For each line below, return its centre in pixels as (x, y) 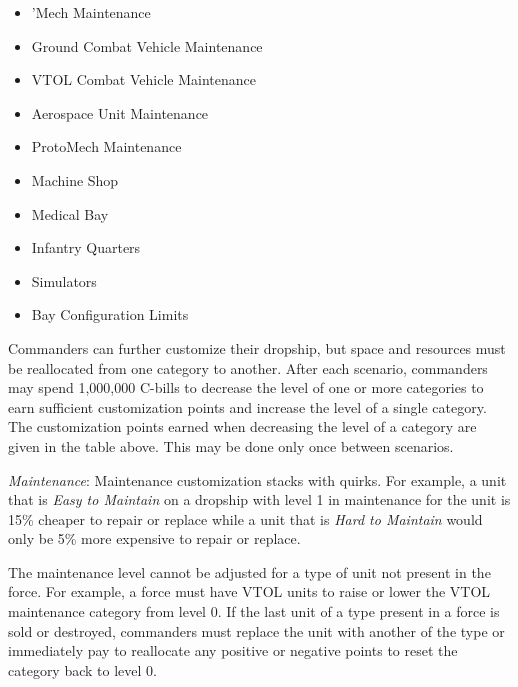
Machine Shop (75, 179)
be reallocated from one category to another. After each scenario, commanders (248, 367)
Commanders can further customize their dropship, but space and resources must (257, 347)
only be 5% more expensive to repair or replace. (154, 538)
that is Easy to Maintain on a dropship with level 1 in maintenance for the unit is (259, 499)
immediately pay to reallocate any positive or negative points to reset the (233, 650)
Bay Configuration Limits (110, 314)
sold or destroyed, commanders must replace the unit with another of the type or (256, 630)
